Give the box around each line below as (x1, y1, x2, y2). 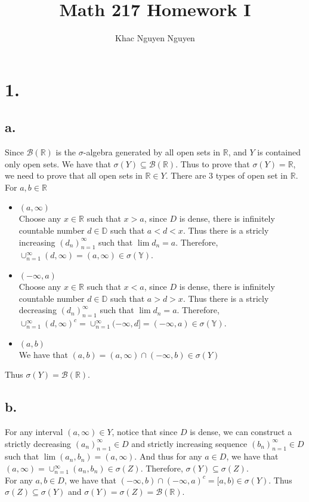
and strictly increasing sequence (131, 437, 248, 449)
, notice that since (112, 426, 178, 438)
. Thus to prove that (175, 157, 250, 170)
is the (55, 146, 76, 158)
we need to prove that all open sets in (5, 169, 143, 182)
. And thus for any (134, 450, 202, 463)
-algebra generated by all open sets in (83, 146, 221, 158)
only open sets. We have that (5, 157, 111, 170)
